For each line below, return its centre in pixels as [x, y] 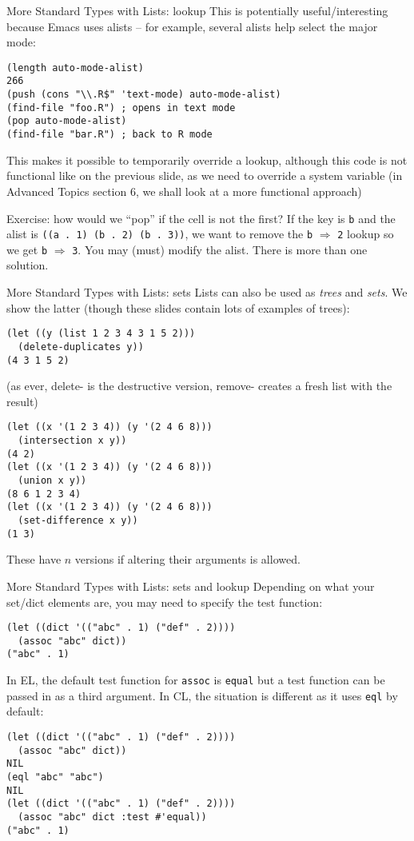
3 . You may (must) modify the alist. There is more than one [220, 249]
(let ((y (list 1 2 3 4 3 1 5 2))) [101, 334]
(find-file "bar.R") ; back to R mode [109, 135]
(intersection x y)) [72, 441]
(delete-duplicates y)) [81, 347]
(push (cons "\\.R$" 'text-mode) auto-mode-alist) [144, 95]
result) [22, 401]
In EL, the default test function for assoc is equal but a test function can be [196, 680]
